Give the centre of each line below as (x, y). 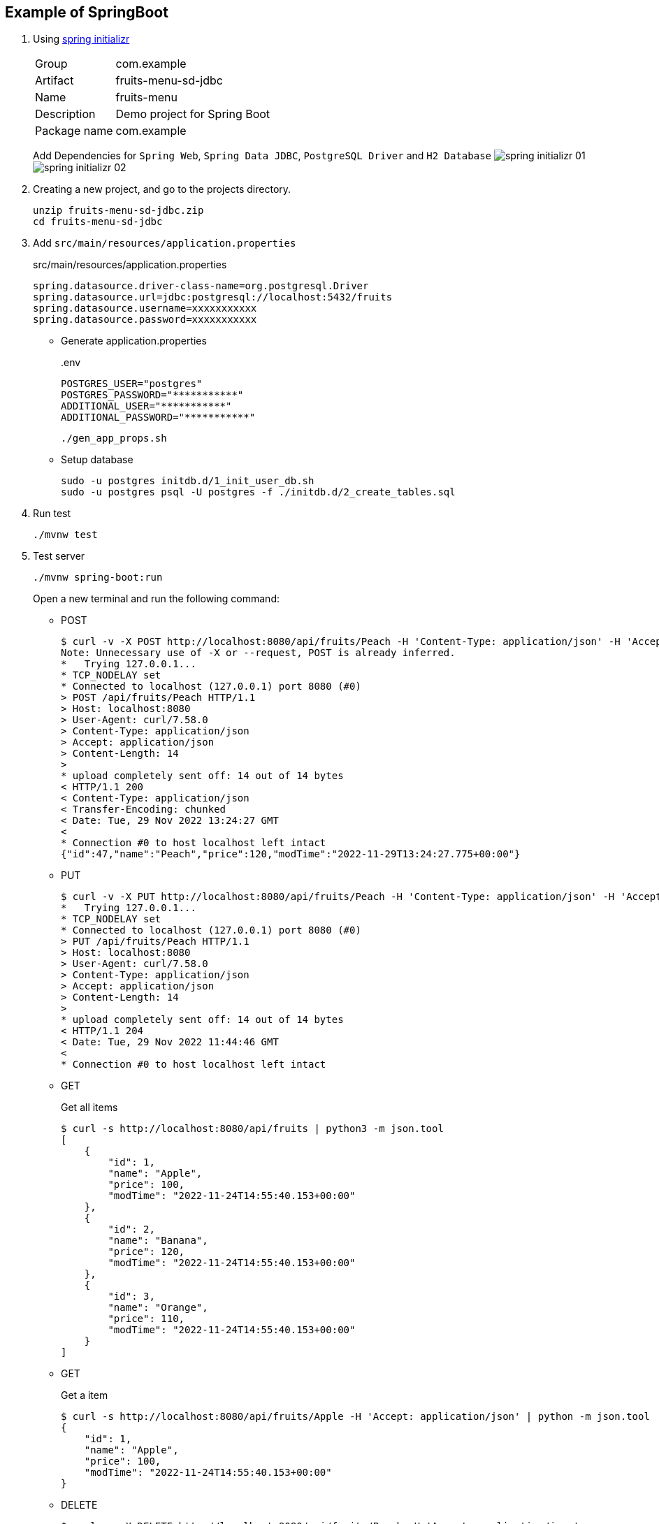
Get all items (89, 1108)
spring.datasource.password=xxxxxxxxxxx (145, 320)
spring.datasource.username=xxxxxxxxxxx (145, 309)
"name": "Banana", (158, 1241)
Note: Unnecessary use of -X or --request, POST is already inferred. (258, 653)
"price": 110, (146, 1319)
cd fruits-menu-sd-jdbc (98, 222)
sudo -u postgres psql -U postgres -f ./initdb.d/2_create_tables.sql (258, 492)
